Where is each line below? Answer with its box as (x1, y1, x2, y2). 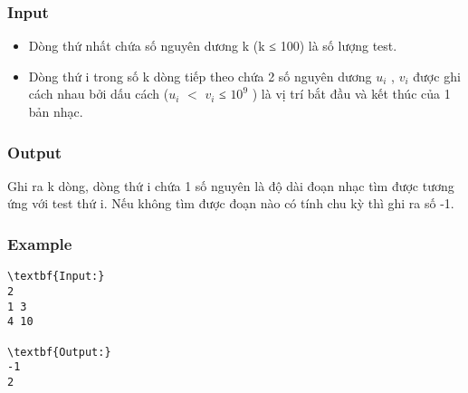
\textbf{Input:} (7, 270, 105, 283)
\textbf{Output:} (7, 345, 111, 359)
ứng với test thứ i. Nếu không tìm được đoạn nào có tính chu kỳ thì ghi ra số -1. (7, 194, 454, 213)
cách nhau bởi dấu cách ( (28, 84, 169, 103)
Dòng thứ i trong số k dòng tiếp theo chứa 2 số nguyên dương (28, 66, 372, 85)
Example (7, 232, 72, 254)
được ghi (413, 66, 461, 85)
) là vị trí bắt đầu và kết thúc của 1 (252, 84, 451, 103)
